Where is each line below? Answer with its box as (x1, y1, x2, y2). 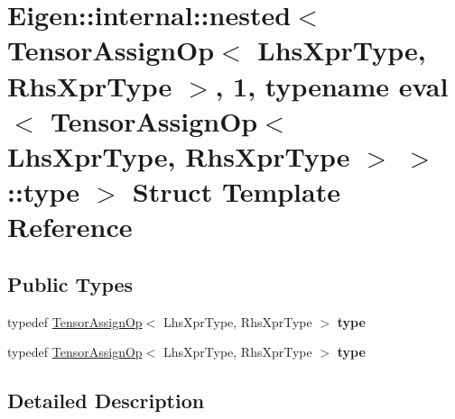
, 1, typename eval (215, 67, 449, 104)
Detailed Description (7, 387, 205, 414)
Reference (7, 208, 133, 245)
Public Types (7, 269, 134, 297)
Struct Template (132, 173, 340, 210)
